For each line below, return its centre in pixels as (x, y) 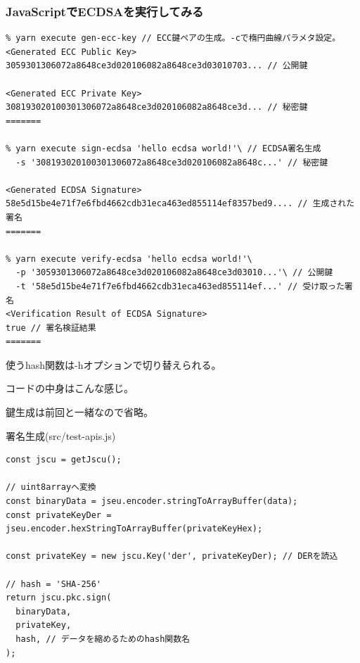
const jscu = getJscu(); (64, 460)
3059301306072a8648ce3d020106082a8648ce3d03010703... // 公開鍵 (157, 66)
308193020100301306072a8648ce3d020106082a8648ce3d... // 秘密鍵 (157, 107)
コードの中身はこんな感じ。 (70, 388)
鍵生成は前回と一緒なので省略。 (79, 412)
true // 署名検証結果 (51, 328)
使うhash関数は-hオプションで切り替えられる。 (114, 364)
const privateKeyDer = (59, 515)
